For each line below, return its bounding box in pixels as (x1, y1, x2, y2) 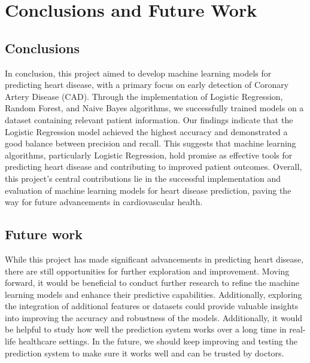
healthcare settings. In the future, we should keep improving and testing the (18, 335, 297, 347)
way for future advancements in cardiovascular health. (5, 196, 203, 208)
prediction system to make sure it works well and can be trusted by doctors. (5, 346, 284, 359)
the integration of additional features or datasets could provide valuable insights (5, 300, 299, 312)
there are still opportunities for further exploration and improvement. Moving (5, 264, 290, 277)
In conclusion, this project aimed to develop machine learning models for (5, 66, 272, 79)
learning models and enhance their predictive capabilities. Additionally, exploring (5, 288, 302, 300)
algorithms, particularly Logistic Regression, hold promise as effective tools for (5, 148, 293, 161)
